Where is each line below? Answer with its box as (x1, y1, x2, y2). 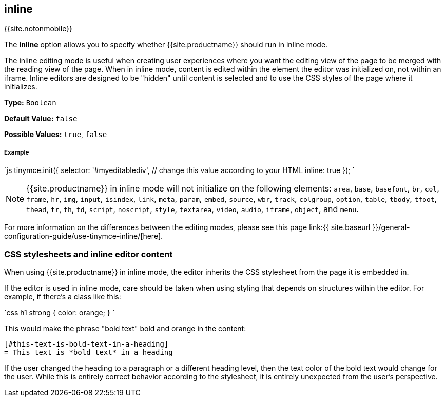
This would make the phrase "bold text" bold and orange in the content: (4, 323, 246, 333)
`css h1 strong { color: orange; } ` (4, 308, 115, 317)
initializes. (4, 82, 37, 91)
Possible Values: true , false (4, 130, 107, 139)
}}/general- (372, 223, 410, 232)
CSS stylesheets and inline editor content (4, 249, 173, 259)
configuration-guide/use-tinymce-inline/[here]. (4, 232, 163, 241)
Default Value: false (4, 114, 78, 123)
